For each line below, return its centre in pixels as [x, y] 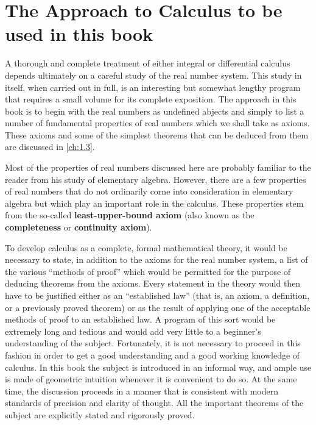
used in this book [79, 34]
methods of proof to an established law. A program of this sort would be [140, 319]
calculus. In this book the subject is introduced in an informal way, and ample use [158, 367]
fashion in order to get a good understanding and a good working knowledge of [153, 355]
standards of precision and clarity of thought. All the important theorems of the [154, 403]
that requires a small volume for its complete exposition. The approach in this [151, 99]
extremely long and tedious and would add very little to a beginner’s [133, 331]
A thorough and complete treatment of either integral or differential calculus [148, 63]
